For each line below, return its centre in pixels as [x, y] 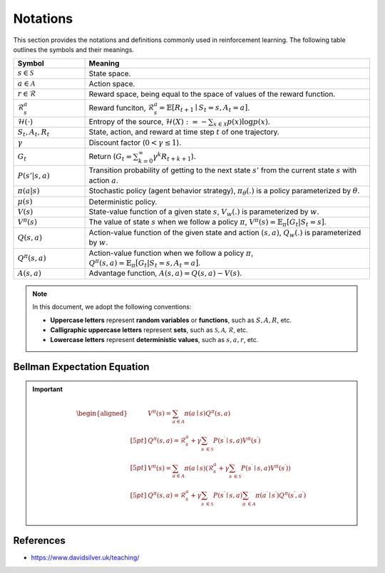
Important [48, 389]
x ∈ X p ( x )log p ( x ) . [241, 122]
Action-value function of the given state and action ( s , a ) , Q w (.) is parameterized [225, 233]
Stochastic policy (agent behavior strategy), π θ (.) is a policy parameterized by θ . [224, 192]
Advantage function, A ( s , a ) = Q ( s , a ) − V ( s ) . [165, 273]
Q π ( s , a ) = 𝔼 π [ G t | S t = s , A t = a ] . [145, 263]
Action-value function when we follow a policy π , [171, 253]
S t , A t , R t [34, 133]
